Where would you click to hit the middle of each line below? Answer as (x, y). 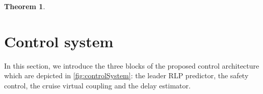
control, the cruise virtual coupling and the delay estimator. (97, 85)
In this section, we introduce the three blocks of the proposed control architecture (132, 65)
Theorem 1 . (25, 6)
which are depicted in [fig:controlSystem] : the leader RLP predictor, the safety (126, 75)
